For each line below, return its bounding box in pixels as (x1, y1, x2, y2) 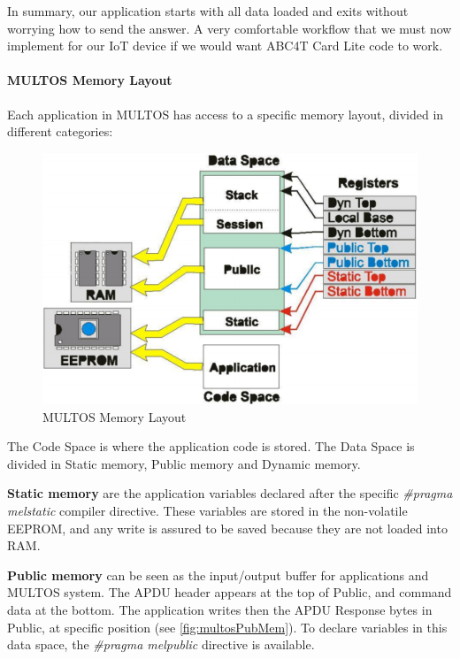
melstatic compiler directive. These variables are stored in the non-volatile (7, 502, 408, 520)
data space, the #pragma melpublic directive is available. (7, 635, 315, 654)
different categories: (7, 122, 113, 141)
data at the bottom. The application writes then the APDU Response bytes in (7, 601, 433, 619)
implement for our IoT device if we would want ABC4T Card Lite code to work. (7, 36, 443, 55)
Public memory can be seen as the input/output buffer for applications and (7, 565, 429, 584)
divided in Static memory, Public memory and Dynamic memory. (7, 454, 361, 472)
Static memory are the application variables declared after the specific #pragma (7, 484, 453, 502)
